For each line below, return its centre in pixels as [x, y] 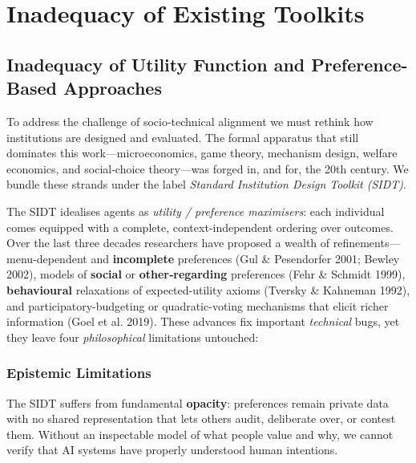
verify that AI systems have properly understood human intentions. [172, 450]
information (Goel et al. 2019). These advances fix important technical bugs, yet [203, 321]
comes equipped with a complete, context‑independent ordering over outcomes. [200, 227]
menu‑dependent [47, 258]
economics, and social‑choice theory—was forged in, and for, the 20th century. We [208, 168]
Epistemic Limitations [79, 373]
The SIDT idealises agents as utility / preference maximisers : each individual [196, 211]
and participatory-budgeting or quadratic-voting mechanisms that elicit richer [198, 305]
